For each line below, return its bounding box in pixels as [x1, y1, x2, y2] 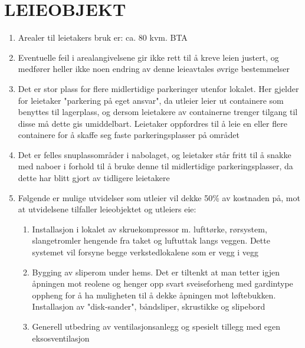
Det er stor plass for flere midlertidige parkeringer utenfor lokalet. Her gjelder [18, 82, 299, 94]
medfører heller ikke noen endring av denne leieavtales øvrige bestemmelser [18, 63, 290, 75]
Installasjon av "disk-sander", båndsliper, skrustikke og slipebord [32, 300, 265, 313]
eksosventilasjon [32, 331, 90, 344]
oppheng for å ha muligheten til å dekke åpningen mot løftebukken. [32, 288, 276, 301]
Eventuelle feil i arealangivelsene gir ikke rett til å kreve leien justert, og [18, 51, 279, 63]
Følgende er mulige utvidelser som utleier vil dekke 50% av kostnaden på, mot [18, 191, 300, 203]
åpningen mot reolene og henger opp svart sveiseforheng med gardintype [32, 277, 293, 290]
